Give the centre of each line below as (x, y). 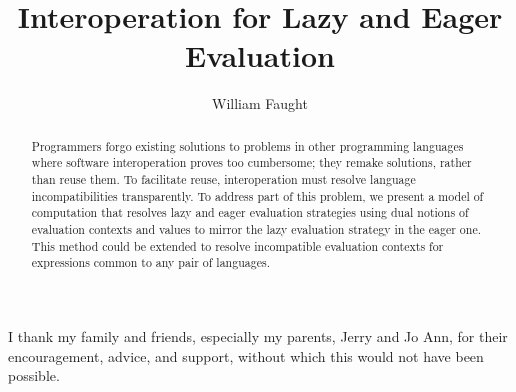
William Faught (260, 103)
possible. (34, 375)
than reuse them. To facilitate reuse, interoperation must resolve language (223, 179)
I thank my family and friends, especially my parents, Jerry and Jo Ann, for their (258, 335)
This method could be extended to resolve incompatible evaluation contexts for (237, 245)
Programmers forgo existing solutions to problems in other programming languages (247, 145)
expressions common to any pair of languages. (150, 262)
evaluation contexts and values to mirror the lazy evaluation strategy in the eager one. (256, 228)
